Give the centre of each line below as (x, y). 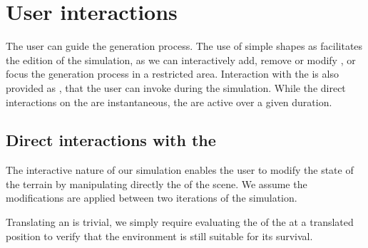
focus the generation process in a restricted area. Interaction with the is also (172, 74)
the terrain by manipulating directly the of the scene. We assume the (157, 184)
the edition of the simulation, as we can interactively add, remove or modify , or (181, 60)
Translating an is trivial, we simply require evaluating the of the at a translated (180, 222)
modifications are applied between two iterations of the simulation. (152, 198)
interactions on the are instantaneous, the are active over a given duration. (169, 102)
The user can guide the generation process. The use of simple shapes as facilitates (184, 46)
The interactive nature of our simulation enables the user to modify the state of (180, 170)
